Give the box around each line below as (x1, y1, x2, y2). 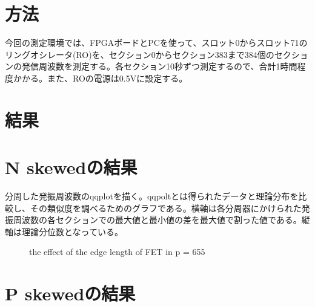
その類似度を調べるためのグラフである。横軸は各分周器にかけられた (30, 201, 302, 214)
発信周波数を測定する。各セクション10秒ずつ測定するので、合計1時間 (21, 60, 297, 73)
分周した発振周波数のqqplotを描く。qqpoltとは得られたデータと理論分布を (5, 190, 299, 202)
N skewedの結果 (5, 155, 138, 179)
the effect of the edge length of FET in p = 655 (29, 245, 205, 258)
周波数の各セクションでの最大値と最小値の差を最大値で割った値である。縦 (13, 213, 310, 226)
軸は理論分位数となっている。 (5, 225, 123, 238)
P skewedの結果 (5, 281, 136, 306)
